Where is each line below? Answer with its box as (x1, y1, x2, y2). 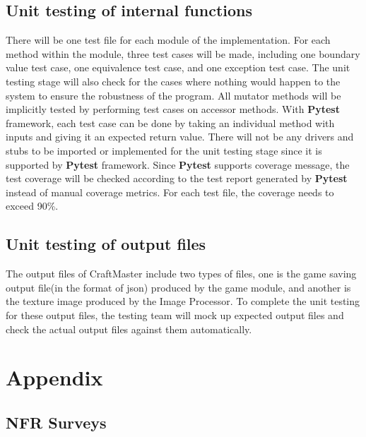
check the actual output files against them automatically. (6, 321, 252, 336)
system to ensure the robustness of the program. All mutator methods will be (6, 88, 341, 102)
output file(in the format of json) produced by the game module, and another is (6, 280, 351, 294)
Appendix (6, 363, 103, 392)
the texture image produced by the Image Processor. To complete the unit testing (6, 294, 360, 309)
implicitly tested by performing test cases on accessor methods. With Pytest (6, 102, 340, 116)
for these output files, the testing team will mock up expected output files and (6, 307, 344, 322)
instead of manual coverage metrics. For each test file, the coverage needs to (6, 184, 334, 199)
